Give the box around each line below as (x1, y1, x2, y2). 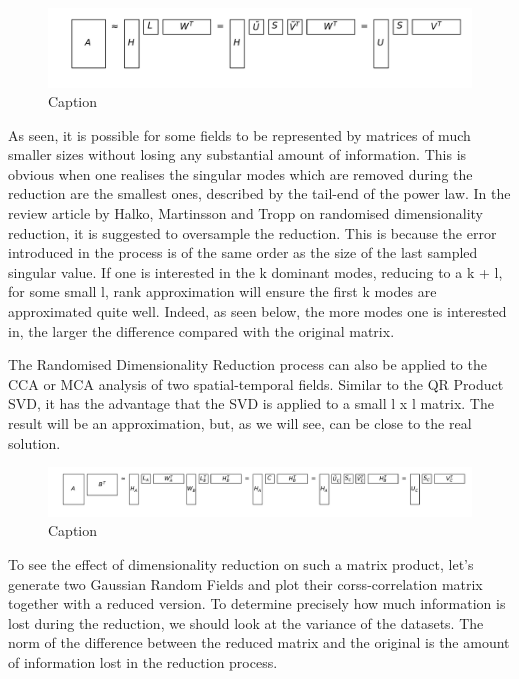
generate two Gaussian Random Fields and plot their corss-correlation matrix (8, 573, 483, 594)
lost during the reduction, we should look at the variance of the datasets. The (8, 612, 484, 633)
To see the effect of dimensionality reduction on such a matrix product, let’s (8, 554, 474, 575)
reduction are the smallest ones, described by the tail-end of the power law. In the (8, 183, 511, 204)
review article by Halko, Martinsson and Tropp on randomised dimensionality (8, 203, 483, 224)
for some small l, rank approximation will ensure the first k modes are (8, 281, 437, 302)
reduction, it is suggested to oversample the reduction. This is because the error (8, 222, 497, 243)
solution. (8, 432, 61, 453)
